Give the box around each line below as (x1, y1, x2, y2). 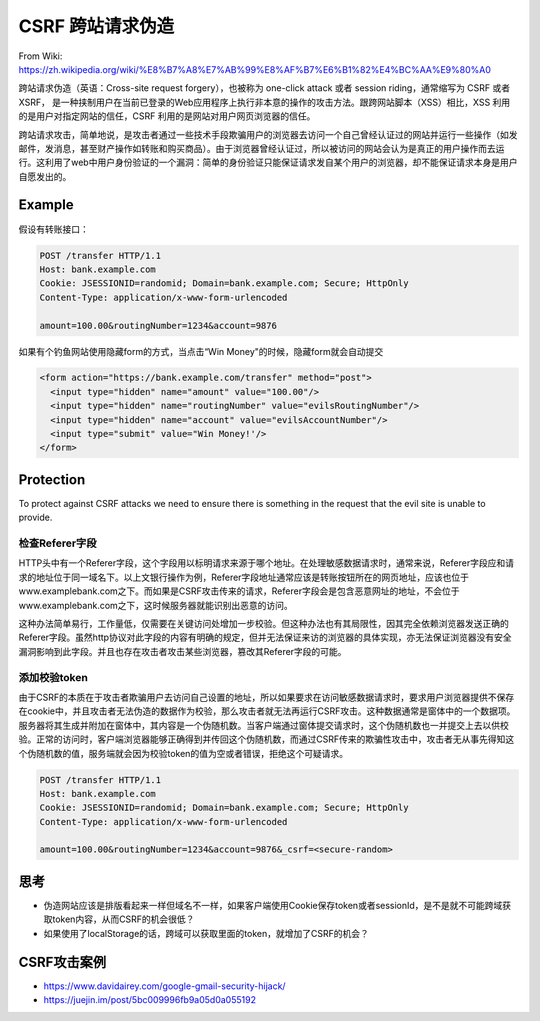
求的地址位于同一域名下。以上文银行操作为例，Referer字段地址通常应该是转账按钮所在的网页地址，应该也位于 (18, 571, 470, 583)
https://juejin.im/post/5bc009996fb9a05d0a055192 (43, 994, 257, 1006)
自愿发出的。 (18, 170, 72, 182)
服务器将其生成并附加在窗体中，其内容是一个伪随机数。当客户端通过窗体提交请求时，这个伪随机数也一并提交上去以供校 (18, 719, 509, 731)
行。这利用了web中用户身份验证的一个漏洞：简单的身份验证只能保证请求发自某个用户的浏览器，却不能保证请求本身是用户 (18, 156, 518, 169)
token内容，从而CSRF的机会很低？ (51, 913, 195, 925)
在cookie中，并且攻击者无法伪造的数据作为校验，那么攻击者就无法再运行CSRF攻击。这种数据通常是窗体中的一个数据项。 (18, 705, 516, 717)
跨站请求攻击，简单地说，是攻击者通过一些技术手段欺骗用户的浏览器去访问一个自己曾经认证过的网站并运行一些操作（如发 (18, 128, 518, 140)
